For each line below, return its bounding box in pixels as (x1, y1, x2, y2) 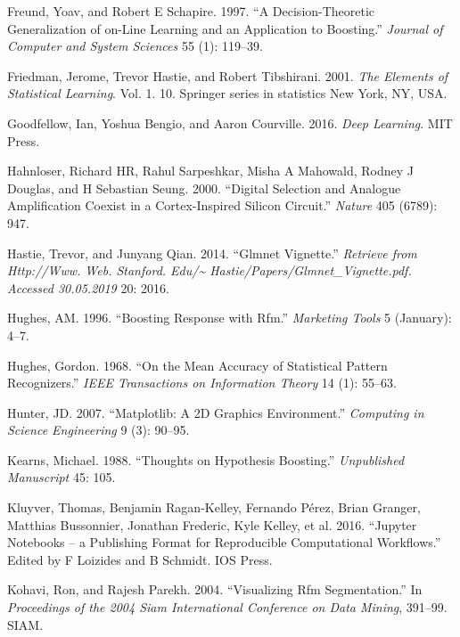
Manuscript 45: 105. (7, 468, 116, 486)
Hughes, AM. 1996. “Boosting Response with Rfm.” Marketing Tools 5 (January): (7, 308, 452, 327)
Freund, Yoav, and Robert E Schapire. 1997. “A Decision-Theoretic (7, 2, 375, 20)
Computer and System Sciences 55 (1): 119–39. (7, 37, 263, 55)
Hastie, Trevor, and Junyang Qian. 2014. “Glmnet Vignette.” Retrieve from (7, 243, 417, 262)
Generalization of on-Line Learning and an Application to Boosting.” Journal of (7, 19, 443, 37)
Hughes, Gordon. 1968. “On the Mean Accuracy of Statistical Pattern (7, 355, 388, 374)
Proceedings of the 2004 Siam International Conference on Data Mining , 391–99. (7, 598, 448, 617)
